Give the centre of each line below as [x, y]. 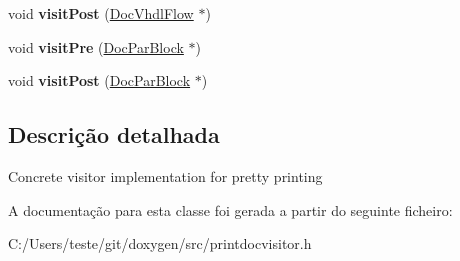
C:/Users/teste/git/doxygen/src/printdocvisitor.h [160, 243]
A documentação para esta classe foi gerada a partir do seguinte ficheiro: [230, 209]
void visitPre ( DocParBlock [96, 46]
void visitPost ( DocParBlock [99, 80]
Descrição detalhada [114, 134]
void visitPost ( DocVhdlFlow [101, 13]
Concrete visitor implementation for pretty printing [165, 175]
